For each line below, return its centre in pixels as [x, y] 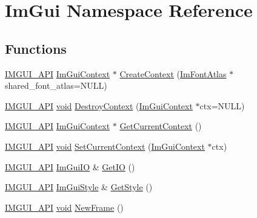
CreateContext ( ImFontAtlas [173, 73]
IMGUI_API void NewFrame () [64, 207]
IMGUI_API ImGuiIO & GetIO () [70, 166]
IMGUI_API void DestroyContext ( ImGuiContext [99, 105]
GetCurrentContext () [161, 126]
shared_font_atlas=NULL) [56, 85]
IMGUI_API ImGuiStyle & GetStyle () [79, 187]
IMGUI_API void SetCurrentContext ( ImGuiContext [105, 146]
